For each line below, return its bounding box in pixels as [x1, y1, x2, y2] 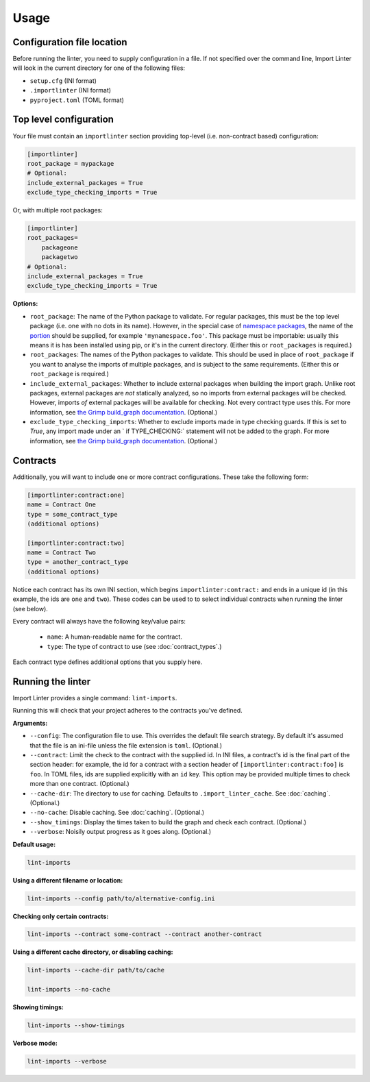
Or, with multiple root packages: [12, 206, 103, 214]
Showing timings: [12, 1003, 64, 1011]
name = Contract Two [27, 549, 96, 556]
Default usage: [12, 840, 56, 848]
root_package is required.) [29, 370, 110, 378]
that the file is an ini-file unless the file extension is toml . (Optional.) [29, 741, 223, 750]
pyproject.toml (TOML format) [29, 96, 125, 104]
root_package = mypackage [27, 160, 114, 167]
